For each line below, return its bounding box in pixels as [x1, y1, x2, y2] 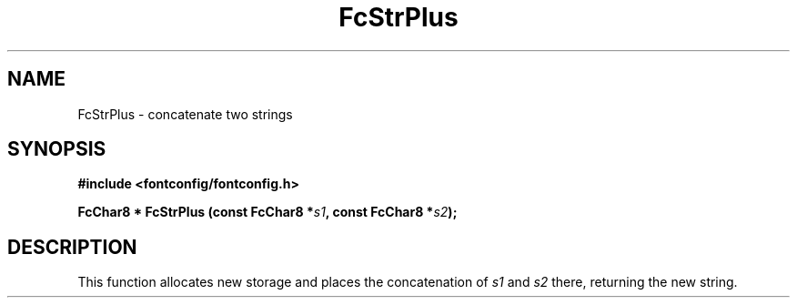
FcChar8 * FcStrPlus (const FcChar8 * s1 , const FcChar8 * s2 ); [77, 204, 458, 220]
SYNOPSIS [7, 137, 106, 161]
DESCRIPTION [7, 235, 137, 259]
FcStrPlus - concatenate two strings [77, 106, 293, 122]
